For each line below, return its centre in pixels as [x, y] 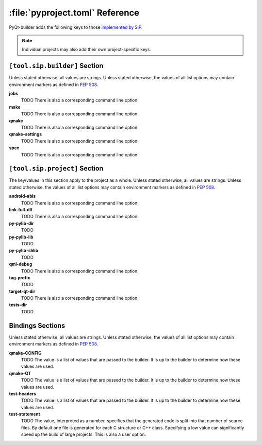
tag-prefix [19, 277]
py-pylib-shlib [24, 251]
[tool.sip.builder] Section [56, 66]
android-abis [22, 196]
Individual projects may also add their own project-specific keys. [87, 50]
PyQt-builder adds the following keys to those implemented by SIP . [76, 27]
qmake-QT [20, 373]
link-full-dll [21, 210]
